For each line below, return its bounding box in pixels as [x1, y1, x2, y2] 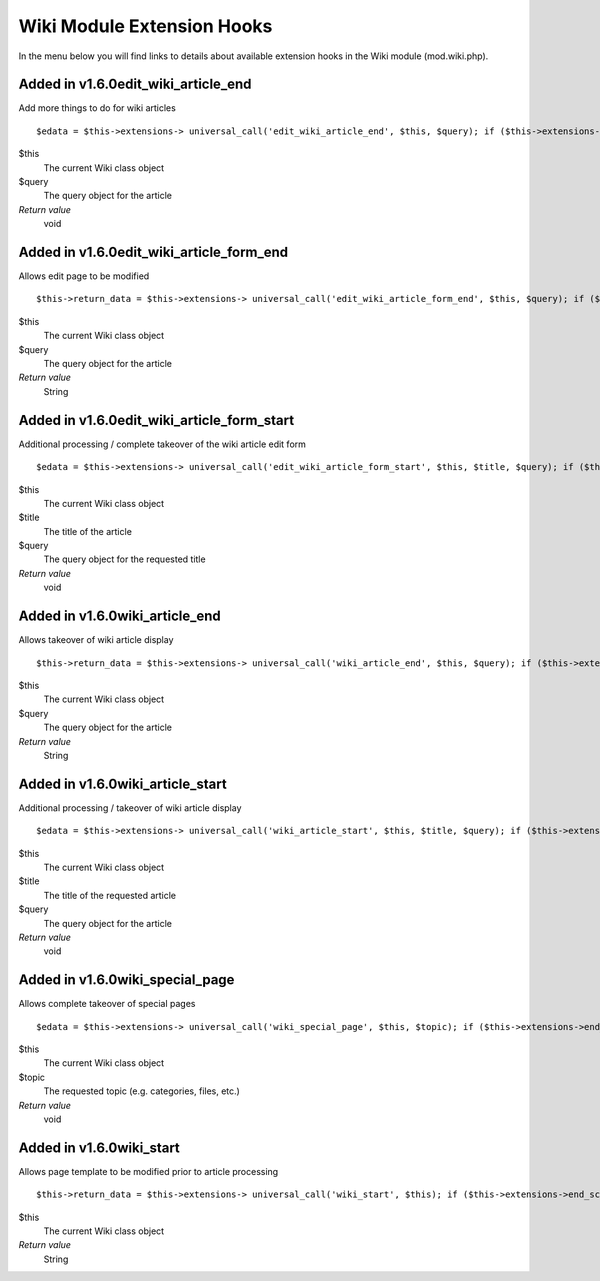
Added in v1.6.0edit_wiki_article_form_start [18, 411, 295, 429]
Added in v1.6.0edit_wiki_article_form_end [18, 244, 289, 260]
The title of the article [43, 525, 132, 537]
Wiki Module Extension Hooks [18, 15, 273, 37]
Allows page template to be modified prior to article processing [18, 1165, 279, 1177]
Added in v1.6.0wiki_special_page [18, 971, 235, 989]
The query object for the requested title [43, 553, 206, 565]
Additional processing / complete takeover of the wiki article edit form [18, 438, 307, 450]
